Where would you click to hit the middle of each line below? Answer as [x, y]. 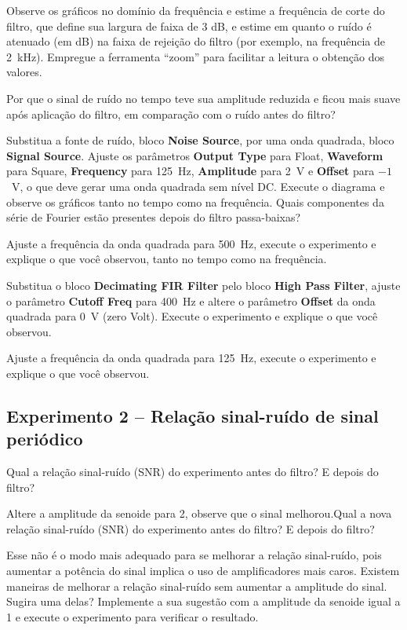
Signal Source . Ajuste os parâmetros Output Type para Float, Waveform [195, 155]
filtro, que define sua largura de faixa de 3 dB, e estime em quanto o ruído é [189, 26]
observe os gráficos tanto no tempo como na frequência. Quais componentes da [195, 201]
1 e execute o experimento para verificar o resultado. [133, 616]
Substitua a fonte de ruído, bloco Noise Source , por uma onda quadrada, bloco [200, 140]
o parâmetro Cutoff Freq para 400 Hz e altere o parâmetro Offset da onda [191, 300]
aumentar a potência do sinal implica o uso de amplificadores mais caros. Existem [203, 571]
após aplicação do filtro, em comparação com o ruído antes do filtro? [171, 114]
